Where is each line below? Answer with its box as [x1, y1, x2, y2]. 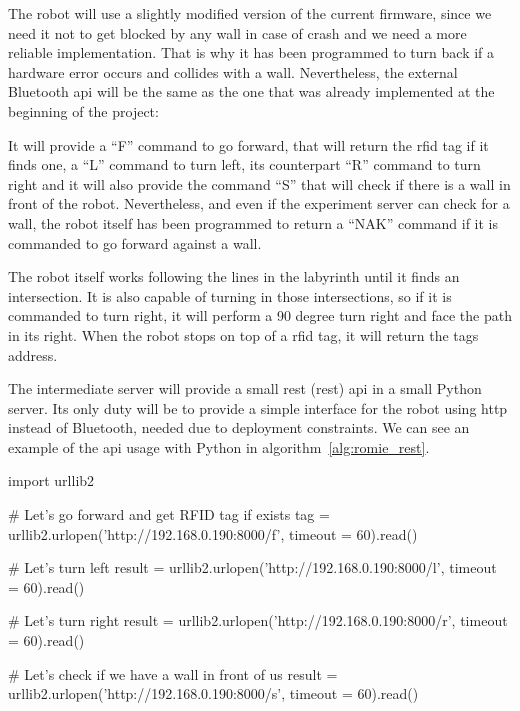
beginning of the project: [8, 100, 159, 121]
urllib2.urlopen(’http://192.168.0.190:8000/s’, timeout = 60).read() [8, 683, 419, 704]
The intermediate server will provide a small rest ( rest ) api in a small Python [8, 378, 482, 399]
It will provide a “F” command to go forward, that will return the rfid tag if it [8, 134, 489, 155]
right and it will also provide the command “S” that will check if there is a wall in [8, 173, 511, 194]
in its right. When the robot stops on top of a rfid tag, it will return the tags [8, 324, 479, 345]
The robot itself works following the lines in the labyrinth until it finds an [8, 266, 460, 287]
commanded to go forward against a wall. [8, 232, 262, 253]
